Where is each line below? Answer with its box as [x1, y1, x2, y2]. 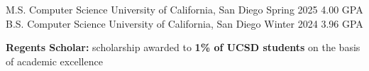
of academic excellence [6, 53, 103, 68]
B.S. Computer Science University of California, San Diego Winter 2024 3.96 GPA [6, 16, 363, 31]
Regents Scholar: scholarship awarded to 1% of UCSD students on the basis [6, 40, 360, 55]
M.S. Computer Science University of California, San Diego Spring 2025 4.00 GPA [6, 2, 363, 16]
